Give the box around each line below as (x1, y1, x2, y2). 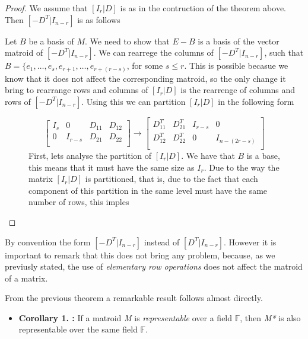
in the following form (218, 95, 294, 107)
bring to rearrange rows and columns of (5, 84, 148, 96)
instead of (144, 235, 180, 248)
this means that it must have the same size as (28, 161, 195, 173)
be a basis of (28, 34, 74, 47)
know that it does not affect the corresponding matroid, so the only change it (5, 72, 286, 84)
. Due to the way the (204, 161, 280, 173)
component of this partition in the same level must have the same (28, 184, 268, 196)
